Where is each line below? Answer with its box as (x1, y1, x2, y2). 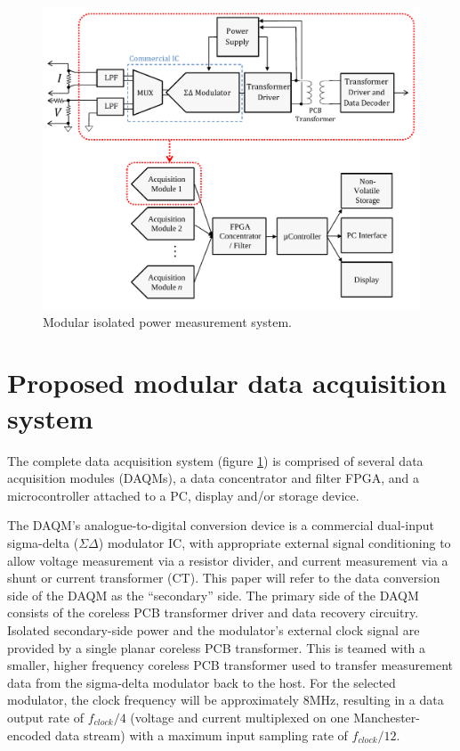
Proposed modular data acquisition (7, 364, 447, 401)
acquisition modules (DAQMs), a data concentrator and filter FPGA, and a (7, 469, 420, 487)
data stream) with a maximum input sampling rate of (55, 725, 348, 744)
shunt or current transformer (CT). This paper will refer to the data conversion (7, 568, 440, 587)
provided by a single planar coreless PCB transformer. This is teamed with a (7, 638, 426, 657)
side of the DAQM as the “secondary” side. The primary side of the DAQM (7, 585, 419, 604)
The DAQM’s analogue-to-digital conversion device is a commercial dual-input (7, 516, 434, 535)
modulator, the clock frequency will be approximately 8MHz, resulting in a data (7, 690, 444, 709)
